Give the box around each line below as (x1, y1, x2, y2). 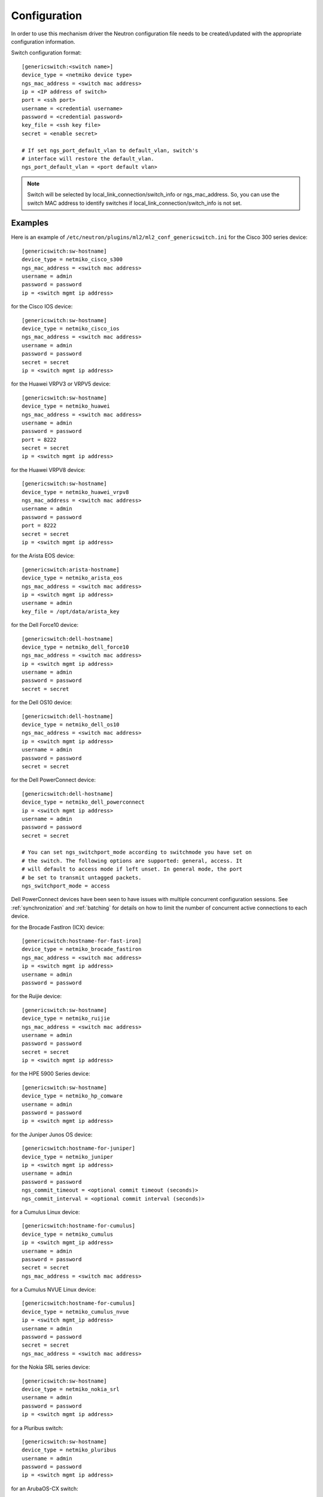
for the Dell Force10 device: (11, 622, 79, 629)
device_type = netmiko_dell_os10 (22, 722, 120, 728)
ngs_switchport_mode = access (22, 883, 111, 889)
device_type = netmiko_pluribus (22, 1447, 117, 1453)
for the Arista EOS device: (11, 552, 75, 559)
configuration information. (11, 38, 75, 45)
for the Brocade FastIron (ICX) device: (11, 923, 105, 931)
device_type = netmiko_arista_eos (22, 575, 123, 581)
